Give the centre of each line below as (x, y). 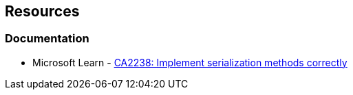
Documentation (47, 39)
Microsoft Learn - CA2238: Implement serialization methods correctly (190, 62)
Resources (42, 11)
